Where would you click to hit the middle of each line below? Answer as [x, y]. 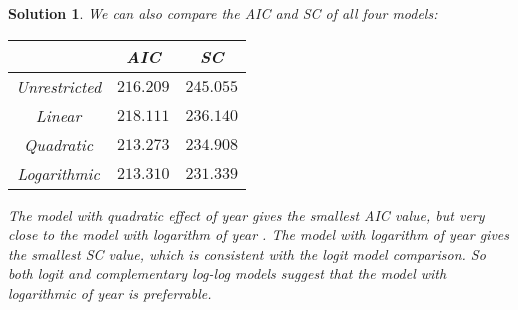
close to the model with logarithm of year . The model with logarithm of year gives [259, 234]
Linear [58, 115]
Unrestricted [59, 86]
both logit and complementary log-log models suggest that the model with [227, 273]
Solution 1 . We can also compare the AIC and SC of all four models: [223, 13]
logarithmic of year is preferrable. [110, 292]
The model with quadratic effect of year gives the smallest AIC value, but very [246, 214]
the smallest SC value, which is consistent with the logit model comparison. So [247, 253]
